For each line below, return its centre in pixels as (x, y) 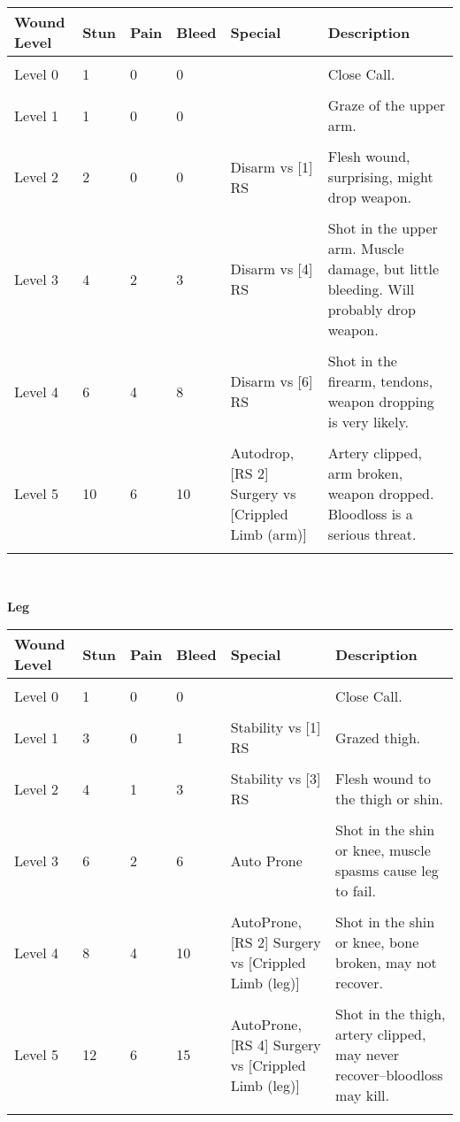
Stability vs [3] (276, 779)
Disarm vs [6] (272, 381)
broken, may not (386, 963)
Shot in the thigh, (391, 1014)
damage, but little (383, 269)
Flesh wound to (383, 779)
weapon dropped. (381, 493)
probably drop (372, 309)
